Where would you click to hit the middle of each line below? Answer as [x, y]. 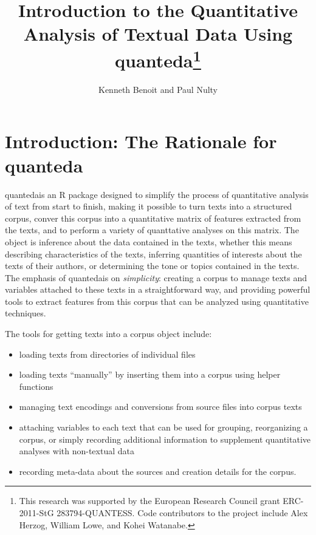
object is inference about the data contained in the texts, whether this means [149, 241]
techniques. [26, 313]
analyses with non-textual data [77, 451]
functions [36, 386]
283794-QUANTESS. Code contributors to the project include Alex [182, 513]
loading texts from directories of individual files [107, 354]
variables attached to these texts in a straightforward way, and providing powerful [158, 289]
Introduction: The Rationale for [141, 141]
